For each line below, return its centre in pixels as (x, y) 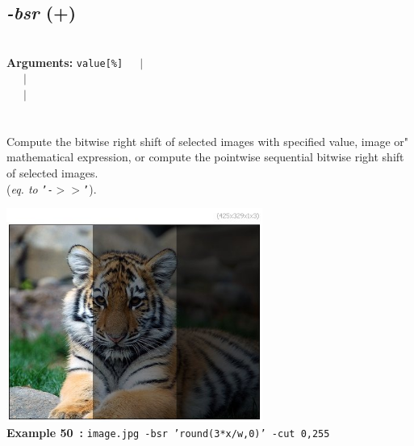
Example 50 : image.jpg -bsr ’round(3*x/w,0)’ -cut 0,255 (168, 433)
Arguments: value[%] (65, 62)
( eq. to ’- (30, 188)
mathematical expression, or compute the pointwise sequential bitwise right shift (205, 157)
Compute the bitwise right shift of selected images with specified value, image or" (207, 141)
